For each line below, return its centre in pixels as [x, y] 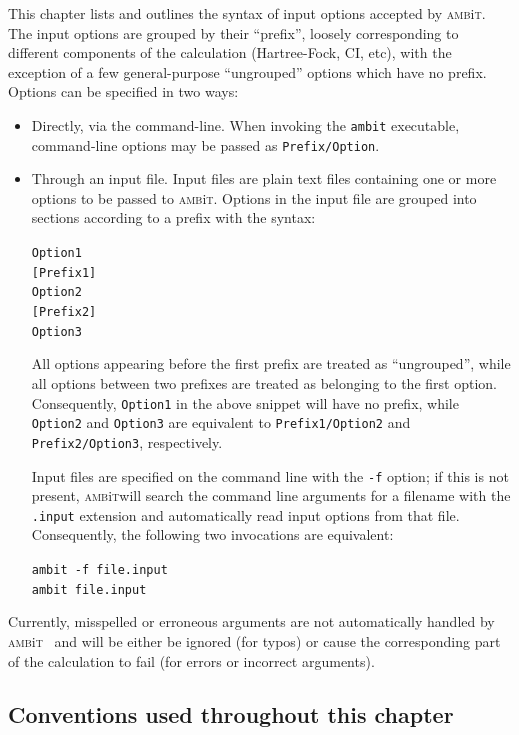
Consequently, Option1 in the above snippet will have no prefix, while [245, 402]
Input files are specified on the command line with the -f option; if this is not [270, 475]
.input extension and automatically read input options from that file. [245, 514]
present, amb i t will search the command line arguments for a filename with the [271, 495]
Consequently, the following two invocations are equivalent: [212, 534]
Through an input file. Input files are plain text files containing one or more [264, 178]
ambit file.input [89, 589]
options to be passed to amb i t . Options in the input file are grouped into [254, 197]
